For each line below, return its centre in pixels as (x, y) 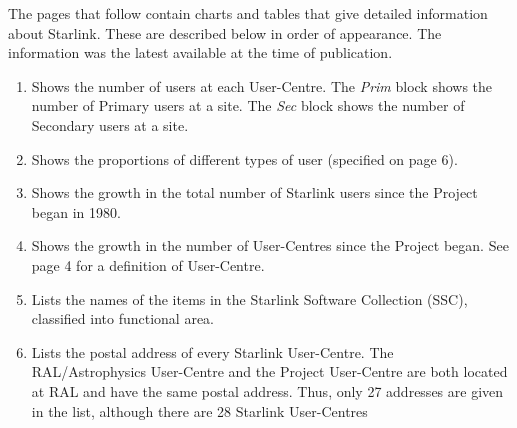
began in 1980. (76, 211)
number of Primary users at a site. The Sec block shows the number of (248, 105)
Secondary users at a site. (110, 124)
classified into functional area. (123, 318)
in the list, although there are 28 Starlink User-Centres (199, 410)
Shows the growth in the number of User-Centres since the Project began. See (270, 245)
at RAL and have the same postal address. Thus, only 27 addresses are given (267, 390)
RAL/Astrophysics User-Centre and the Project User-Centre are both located (269, 371)
